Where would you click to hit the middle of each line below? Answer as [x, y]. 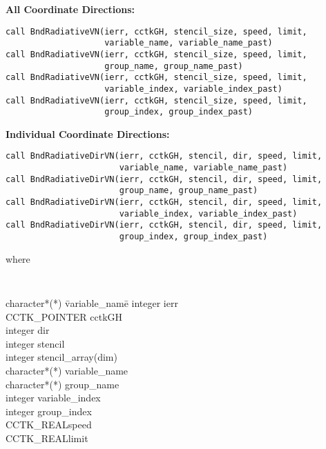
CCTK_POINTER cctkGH [64, 316]
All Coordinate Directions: [70, 9]
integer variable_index [53, 398]
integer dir [28, 330]
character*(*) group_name [63, 384]
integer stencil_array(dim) [61, 357]
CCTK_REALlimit [47, 438]
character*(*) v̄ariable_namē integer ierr [92, 302]
